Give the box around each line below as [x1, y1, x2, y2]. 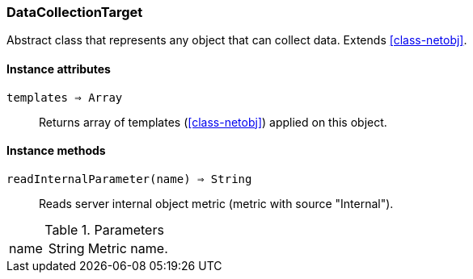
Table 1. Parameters [44, 221, 164, 238]
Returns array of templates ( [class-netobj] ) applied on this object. [39, 115, 387, 129]
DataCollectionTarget [6, 4, 143, 20]
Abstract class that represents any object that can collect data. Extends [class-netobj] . [6, 33, 467, 48]
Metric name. [87, 239, 168, 256]
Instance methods [6, 144, 106, 158]
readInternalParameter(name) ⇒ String [6, 172, 252, 185]
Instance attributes [6, 61, 111, 76]
